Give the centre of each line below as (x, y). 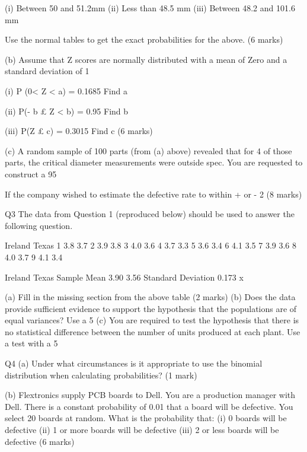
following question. (39, 225)
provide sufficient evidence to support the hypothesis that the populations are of (151, 308)
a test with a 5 (31, 343)
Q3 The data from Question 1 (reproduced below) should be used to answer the (150, 214)
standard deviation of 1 (47, 71)
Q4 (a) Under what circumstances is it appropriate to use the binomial (134, 363)
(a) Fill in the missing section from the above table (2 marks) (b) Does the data (150, 297)
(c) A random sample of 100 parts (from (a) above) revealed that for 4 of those (148, 150)
